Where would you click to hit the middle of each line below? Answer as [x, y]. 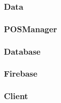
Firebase [21, 73]
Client [16, 96]
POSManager [30, 29]
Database [22, 51]
